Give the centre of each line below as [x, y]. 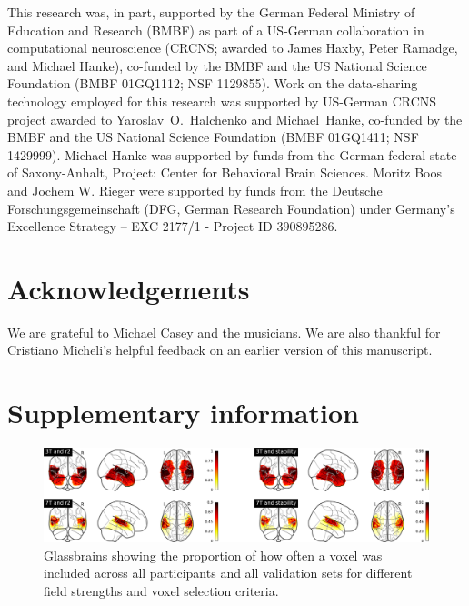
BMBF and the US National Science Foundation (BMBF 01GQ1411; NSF [213, 137]
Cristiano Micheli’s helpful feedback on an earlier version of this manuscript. [220, 350]
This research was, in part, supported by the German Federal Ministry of [211, 12]
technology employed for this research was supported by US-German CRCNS [222, 101]
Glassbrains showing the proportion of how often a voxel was [213, 555]
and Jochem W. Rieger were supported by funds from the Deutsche [195, 190]
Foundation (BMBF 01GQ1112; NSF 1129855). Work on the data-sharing [213, 83]
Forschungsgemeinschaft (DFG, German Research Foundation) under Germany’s [231, 208]
